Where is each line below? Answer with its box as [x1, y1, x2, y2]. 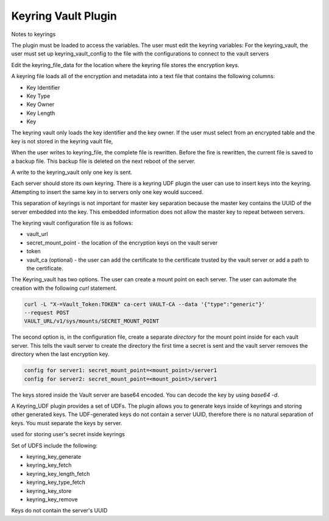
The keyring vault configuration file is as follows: [11, 219, 133, 226]
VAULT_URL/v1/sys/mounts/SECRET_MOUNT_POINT [24, 318, 160, 325]
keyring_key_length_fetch [26, 470, 90, 477]
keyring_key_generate [26, 453, 82, 460]
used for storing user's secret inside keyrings [11, 431, 125, 438]
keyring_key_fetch [26, 461, 72, 469]
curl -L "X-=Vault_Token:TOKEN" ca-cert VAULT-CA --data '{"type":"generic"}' [24, 301, 265, 307]
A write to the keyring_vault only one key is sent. [11, 168, 133, 176]
